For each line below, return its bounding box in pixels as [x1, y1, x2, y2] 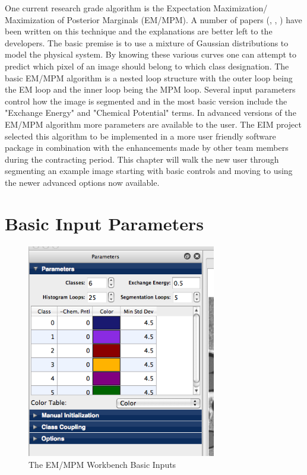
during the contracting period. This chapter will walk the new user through [5, 153, 279, 165]
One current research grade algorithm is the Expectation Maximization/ [5, 2, 268, 14]
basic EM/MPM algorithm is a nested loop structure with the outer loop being [5, 71, 293, 84]
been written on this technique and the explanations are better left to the [5, 25, 273, 37]
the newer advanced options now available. [5, 176, 160, 188]
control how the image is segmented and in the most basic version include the [5, 94, 287, 107]
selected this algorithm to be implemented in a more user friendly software [5, 129, 276, 142]
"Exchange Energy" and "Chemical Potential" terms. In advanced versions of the [5, 106, 296, 119]
